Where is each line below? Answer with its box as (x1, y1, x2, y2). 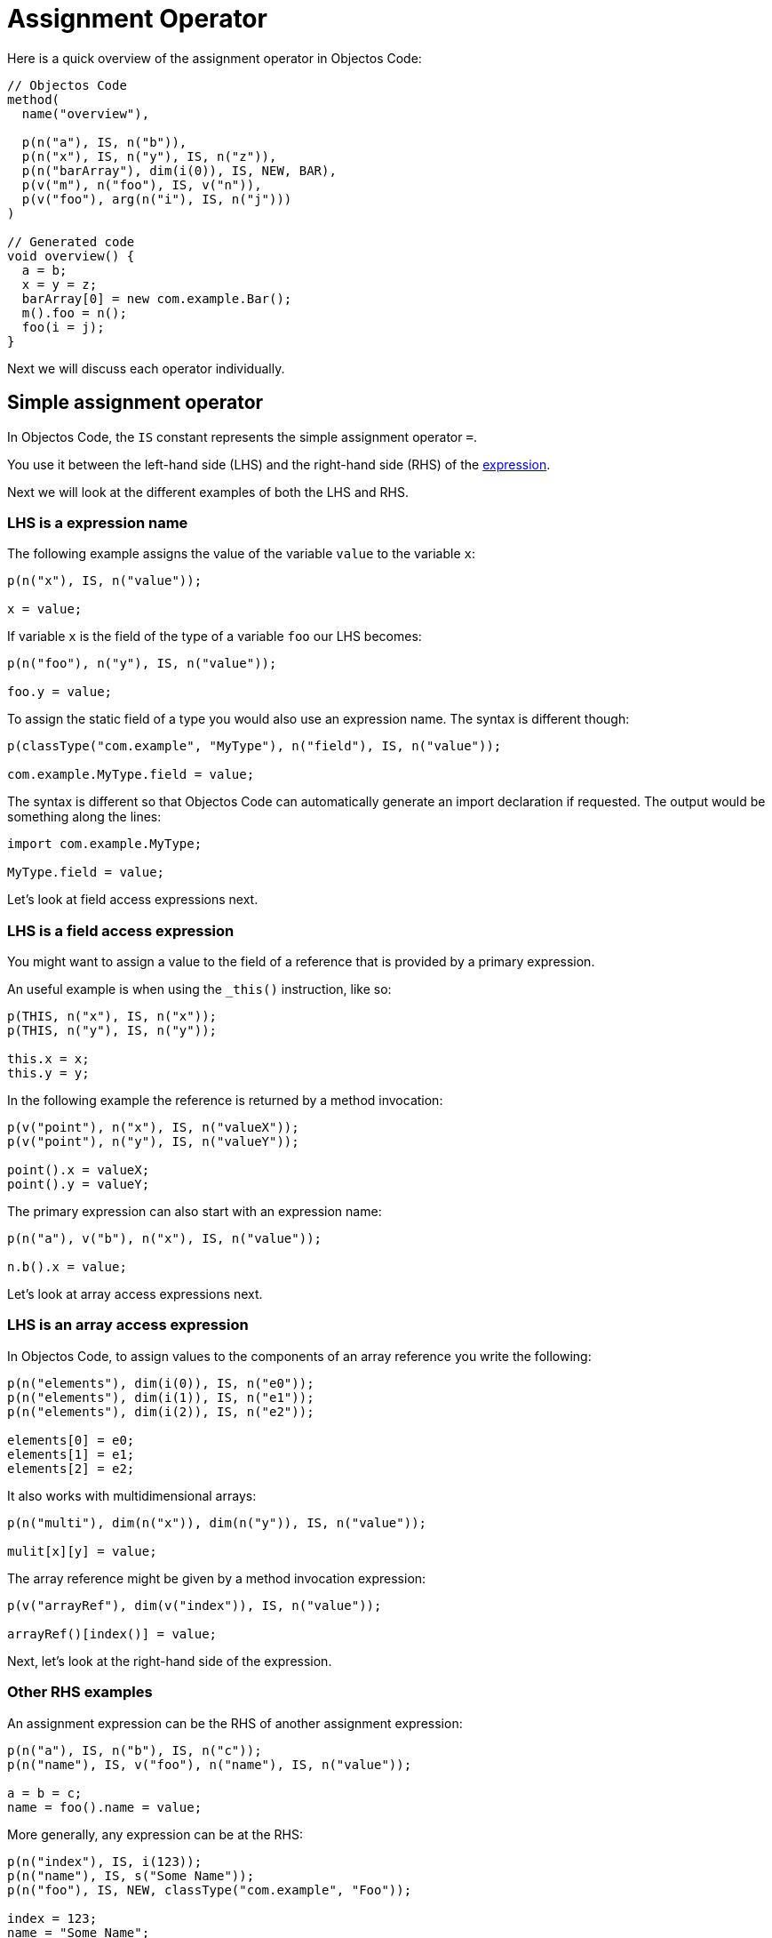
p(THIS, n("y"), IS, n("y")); (7, 1023, 218, 1038)
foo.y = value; (7, 685, 113, 700)
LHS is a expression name (7, 513, 188, 532)
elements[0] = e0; (7, 1432, 135, 1447)
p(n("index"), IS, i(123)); (7, 1854, 203, 1869)
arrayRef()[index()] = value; (7, 1626, 218, 1641)
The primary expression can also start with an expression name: (7, 1204, 382, 1220)
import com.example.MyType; (7, 837, 203, 852)
